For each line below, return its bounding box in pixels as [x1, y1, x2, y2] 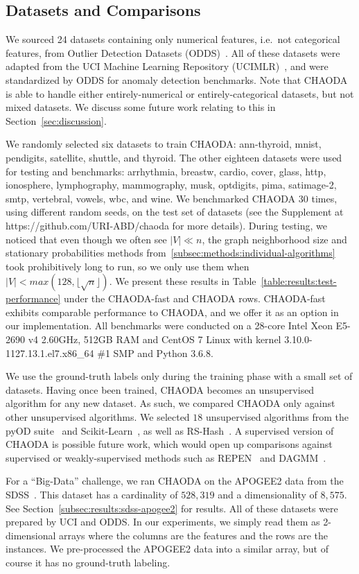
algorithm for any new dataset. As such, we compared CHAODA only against [6, 396, 335, 410]
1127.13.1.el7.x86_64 [6, 345, 94, 360]
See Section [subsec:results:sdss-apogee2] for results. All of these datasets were [6, 501, 338, 515]
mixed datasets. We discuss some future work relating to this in [6, 100, 276, 114]
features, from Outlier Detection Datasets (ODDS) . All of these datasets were [6, 45, 340, 60]
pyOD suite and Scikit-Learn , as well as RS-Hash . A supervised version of [6, 423, 334, 437]
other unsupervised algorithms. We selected [6, 410, 190, 424]
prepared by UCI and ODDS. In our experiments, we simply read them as [6, 514, 320, 529]
